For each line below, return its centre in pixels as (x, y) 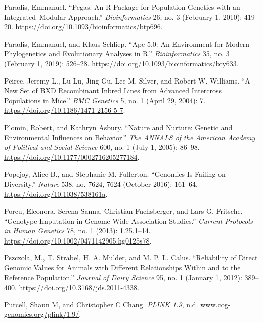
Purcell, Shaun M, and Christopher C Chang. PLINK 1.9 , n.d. (101, 304)
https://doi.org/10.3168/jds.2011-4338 (78, 287)
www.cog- (215, 304)
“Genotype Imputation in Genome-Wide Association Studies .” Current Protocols (128, 220)
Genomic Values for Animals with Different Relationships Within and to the (122, 268)
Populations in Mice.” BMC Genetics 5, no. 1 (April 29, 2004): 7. (105, 100)
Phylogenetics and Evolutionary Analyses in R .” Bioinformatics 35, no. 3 (117, 53)
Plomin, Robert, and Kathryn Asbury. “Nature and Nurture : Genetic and (118, 127)
